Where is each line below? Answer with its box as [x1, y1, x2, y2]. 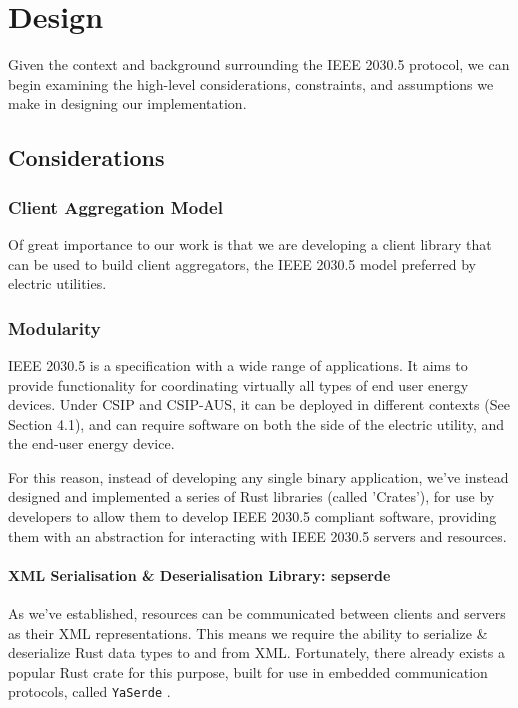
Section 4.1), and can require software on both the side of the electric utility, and [8, 413, 505, 434]
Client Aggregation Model [8, 194, 223, 219]
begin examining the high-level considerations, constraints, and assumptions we [8, 73, 494, 94]
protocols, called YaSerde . [8, 681, 171, 702]
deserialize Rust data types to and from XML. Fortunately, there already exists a [8, 642, 505, 663]
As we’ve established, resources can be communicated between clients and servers [8, 603, 506, 624]
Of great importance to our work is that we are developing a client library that [8, 233, 492, 254]
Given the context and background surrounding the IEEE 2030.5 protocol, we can [8, 54, 510, 75]
